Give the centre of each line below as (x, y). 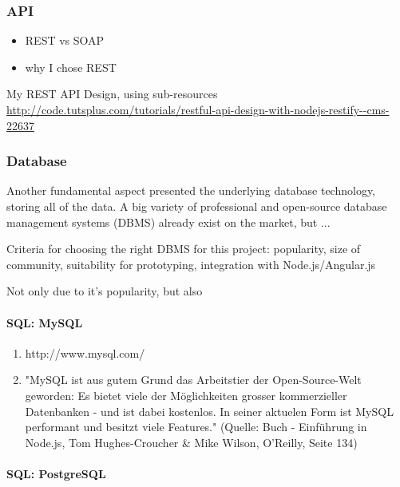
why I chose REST (71, 67)
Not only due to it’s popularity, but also (105, 291)
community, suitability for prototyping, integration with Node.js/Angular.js (191, 264)
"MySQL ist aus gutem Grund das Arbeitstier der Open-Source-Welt (193, 380)
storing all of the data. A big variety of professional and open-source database (197, 206)
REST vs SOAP (65, 40)
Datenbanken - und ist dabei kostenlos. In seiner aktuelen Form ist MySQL (209, 411)
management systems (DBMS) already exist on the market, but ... (168, 222)
